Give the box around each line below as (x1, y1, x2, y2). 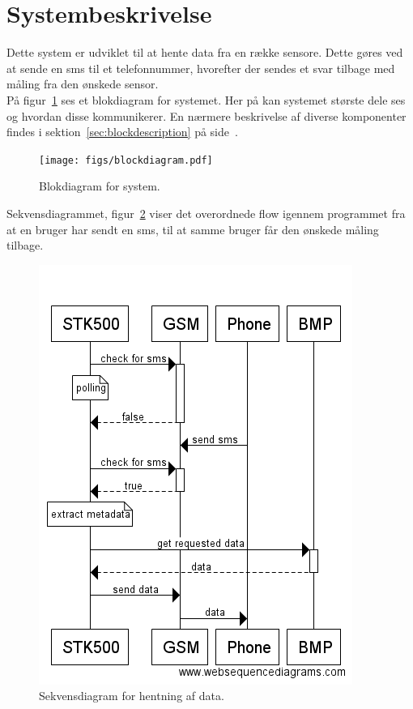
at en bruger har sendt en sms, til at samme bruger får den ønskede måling (6, 220, 379, 237)
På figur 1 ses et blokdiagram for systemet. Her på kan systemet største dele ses (6, 91, 406, 108)
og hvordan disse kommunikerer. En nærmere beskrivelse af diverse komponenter (6, 107, 407, 124)
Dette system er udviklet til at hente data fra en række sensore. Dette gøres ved (6, 44, 403, 61)
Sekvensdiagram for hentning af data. (39, 687, 224, 704)
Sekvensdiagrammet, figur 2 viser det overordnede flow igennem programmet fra (6, 204, 406, 221)
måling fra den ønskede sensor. (6, 75, 159, 92)
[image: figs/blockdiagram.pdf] (39, 154, 213, 166)
